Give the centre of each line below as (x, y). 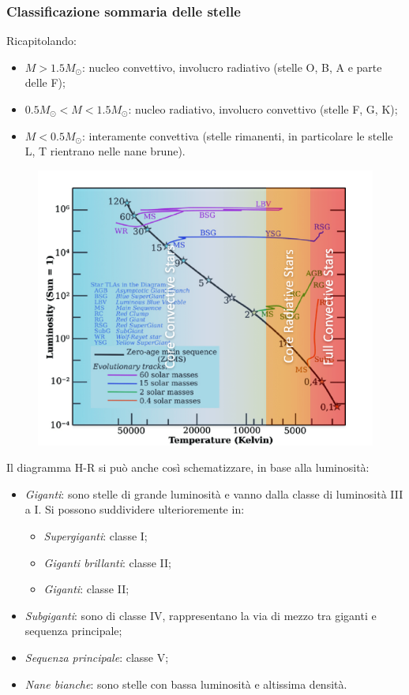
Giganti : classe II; (86, 589)
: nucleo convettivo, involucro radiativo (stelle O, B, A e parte (232, 67)
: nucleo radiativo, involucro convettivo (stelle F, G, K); (263, 109)
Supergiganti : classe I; (96, 535)
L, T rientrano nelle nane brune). (105, 151)
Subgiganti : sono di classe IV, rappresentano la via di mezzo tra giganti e (201, 615)
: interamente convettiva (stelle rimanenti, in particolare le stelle (237, 135)
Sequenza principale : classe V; (97, 657)
